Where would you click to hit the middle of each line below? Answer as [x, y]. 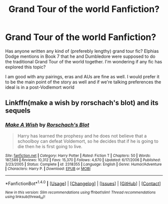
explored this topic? [25, 67]
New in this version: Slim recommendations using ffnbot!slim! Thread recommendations [80, 193]
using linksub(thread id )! [25, 197]
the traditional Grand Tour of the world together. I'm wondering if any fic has [84, 61]
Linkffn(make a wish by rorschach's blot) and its [82, 103]
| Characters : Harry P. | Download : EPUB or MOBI [48, 169]
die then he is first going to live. [50, 146]
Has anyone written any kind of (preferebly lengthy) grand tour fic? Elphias [82, 51]
